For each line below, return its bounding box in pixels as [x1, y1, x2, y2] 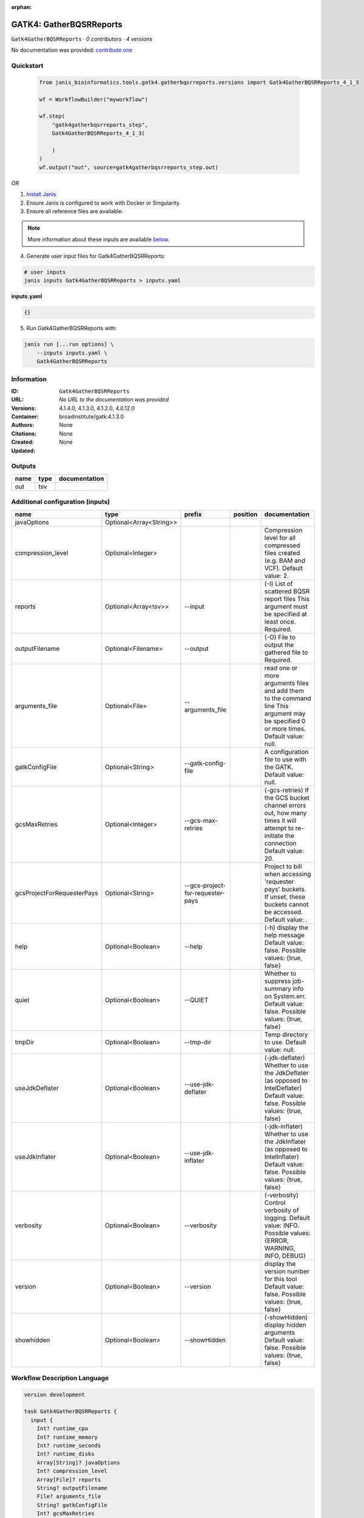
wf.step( [39, 113, 66, 120]
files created [264, 548, 300, 557]
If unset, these [264, 893, 306, 901]
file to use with [264, 755, 306, 763]
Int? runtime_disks [36, 1451, 95, 1457]
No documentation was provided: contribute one [11, 46, 133, 54]
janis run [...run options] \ [24, 341, 114, 348]
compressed [264, 541, 300, 550]
